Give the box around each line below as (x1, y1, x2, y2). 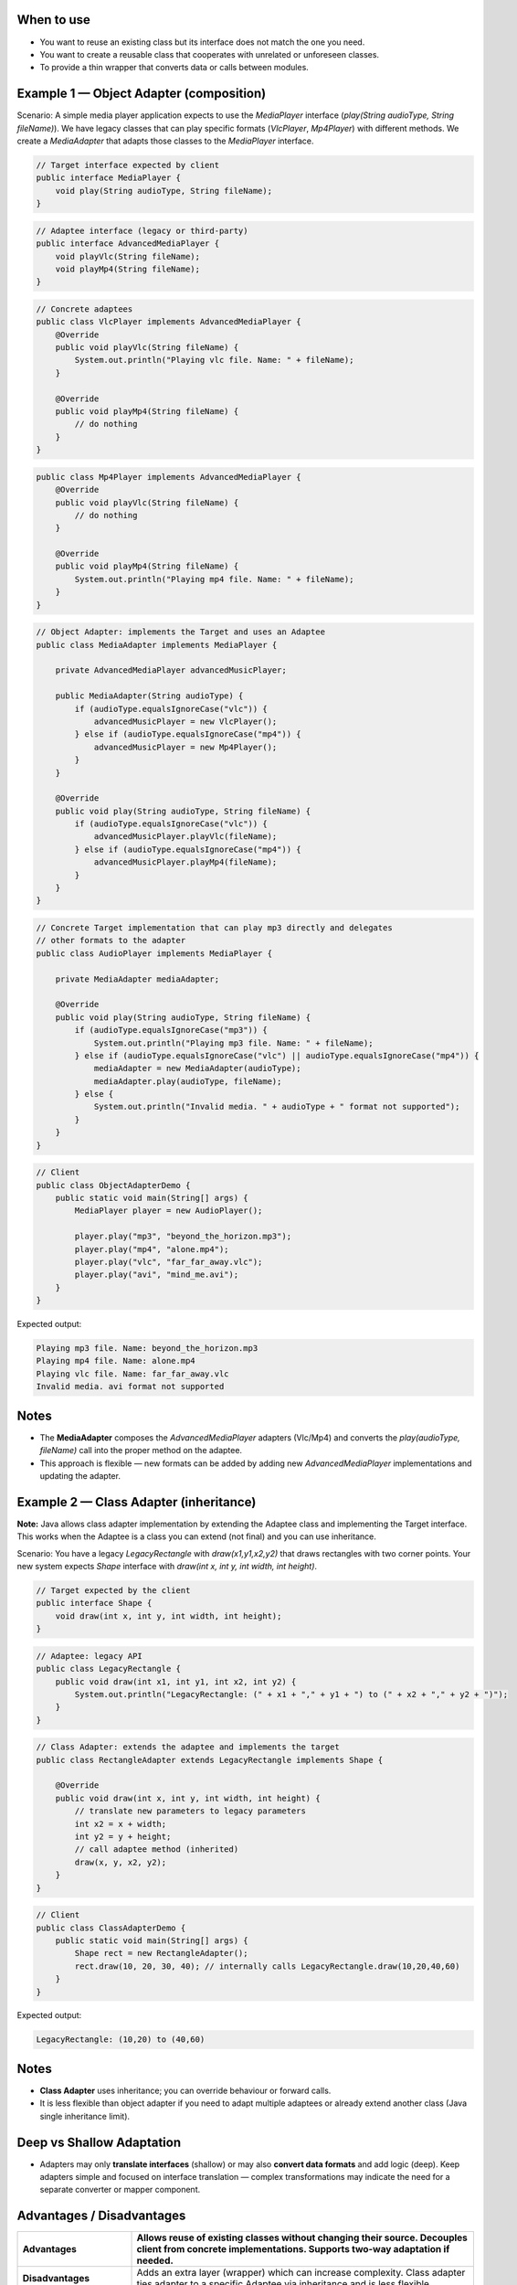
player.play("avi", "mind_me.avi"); (74, 1270, 239, 1280)
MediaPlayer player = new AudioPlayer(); (74, 1206, 263, 1216)
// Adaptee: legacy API (36, 1651, 143, 1661)
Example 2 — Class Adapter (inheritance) (16, 1494, 257, 1510)
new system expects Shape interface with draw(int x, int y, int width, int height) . (16, 1561, 318, 1572)
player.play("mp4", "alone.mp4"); (74, 1244, 229, 1254)
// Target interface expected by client (36, 160, 219, 170)
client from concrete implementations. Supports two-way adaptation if (136, 2243, 450, 2256)
